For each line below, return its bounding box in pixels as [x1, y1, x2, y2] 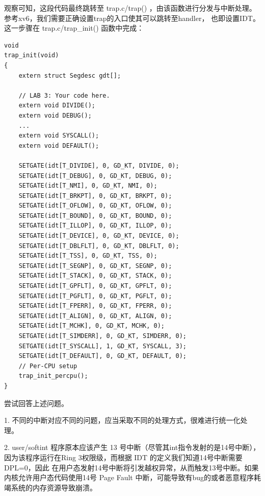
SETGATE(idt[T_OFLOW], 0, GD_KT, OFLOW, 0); [18, 202, 172, 210]
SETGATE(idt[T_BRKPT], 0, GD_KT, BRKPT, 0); [18, 192, 172, 199]
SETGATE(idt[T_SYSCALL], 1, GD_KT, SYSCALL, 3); [18, 342, 187, 350]
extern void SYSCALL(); [18, 132, 99, 140]
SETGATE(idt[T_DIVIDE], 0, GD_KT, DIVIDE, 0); [18, 162, 179, 169]
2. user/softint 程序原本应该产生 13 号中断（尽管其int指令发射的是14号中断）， [4, 442, 260, 453]
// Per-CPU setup [18, 362, 77, 370]
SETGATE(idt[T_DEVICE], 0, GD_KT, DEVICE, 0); [18, 232, 179, 240]
